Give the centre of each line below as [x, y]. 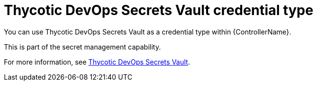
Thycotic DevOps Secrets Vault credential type [159, 10]
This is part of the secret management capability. [82, 47]
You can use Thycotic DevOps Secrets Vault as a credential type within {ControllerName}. [148, 32]
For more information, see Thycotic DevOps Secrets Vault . [97, 62]
